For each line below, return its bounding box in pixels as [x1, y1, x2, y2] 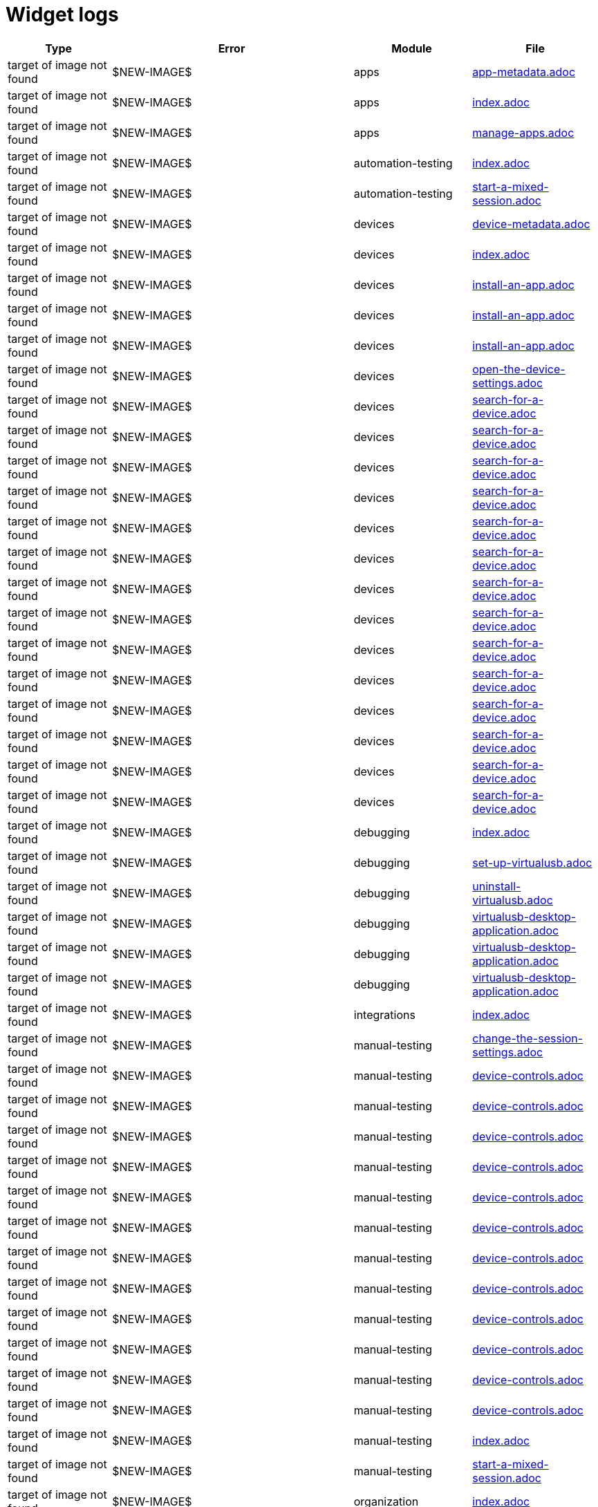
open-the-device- [472, 362, 566, 376]
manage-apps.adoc [472, 125, 574, 140]
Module [391, 41, 432, 55]
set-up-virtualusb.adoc [472, 855, 592, 870]
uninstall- [472, 879, 521, 893]
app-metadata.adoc [472, 64, 576, 79]
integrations [353, 1007, 415, 1022]
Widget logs [6, 3, 119, 26]
